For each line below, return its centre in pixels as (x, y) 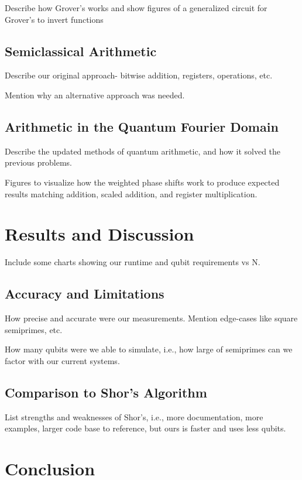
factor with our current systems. (62, 360)
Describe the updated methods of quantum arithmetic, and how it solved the (143, 151)
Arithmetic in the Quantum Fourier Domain (142, 126)
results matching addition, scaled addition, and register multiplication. (131, 193)
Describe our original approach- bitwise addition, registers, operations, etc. (139, 75)
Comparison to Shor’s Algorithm (106, 392)
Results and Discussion (99, 234)
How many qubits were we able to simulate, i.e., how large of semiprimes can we (149, 349)
